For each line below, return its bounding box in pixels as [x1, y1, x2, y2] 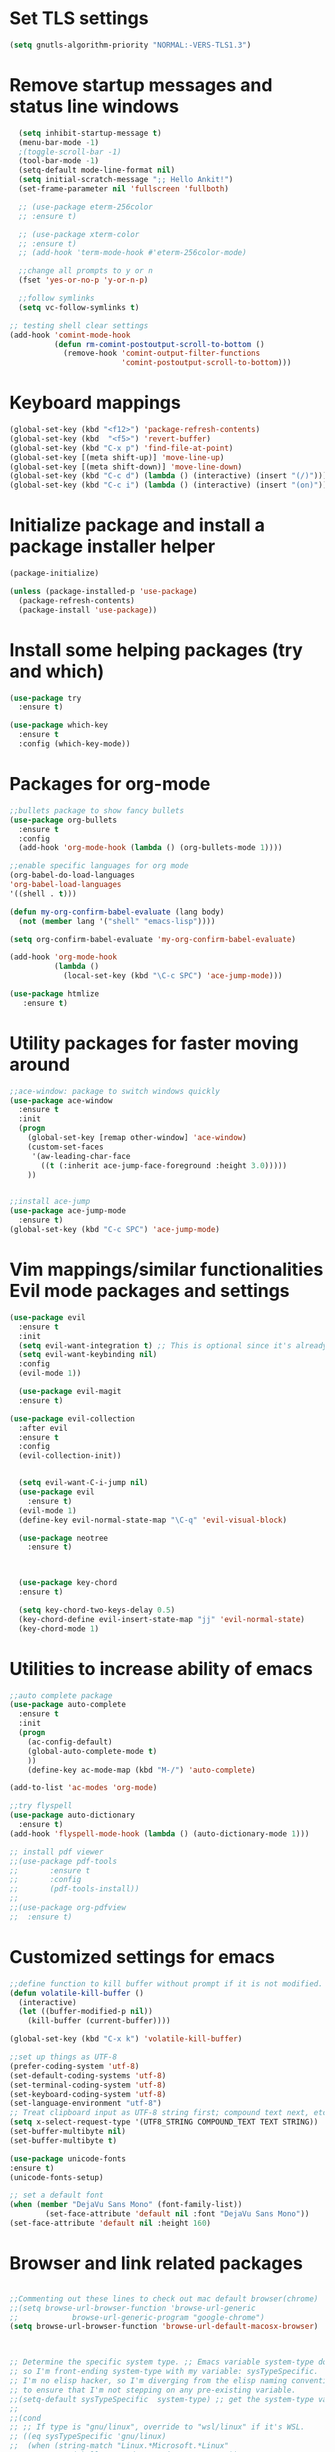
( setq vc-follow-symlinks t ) [18, 302, 140, 312]
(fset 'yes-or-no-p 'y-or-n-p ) [18, 275, 149, 286]
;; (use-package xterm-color [18, 229, 140, 239]
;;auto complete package [9, 1690, 113, 1701]
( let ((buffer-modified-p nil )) [18, 2007, 154, 2017]
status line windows [9, 95, 179, 117]
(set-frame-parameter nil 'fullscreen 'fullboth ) [18, 184, 229, 194]
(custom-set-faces [27, 1142, 104, 1152]
